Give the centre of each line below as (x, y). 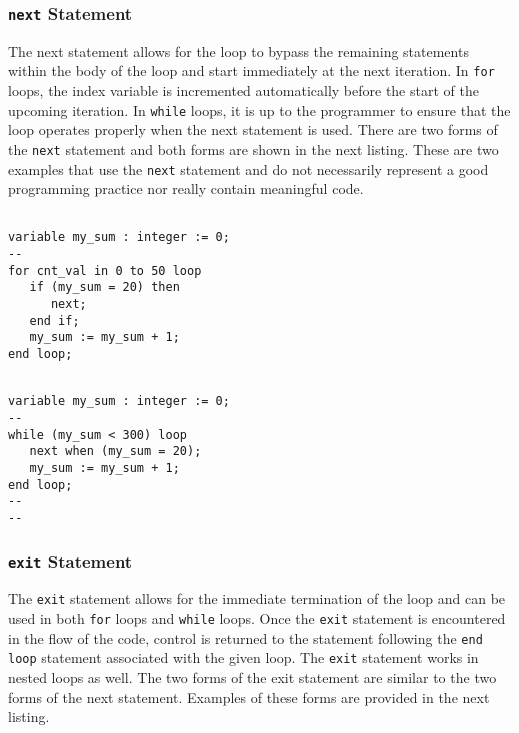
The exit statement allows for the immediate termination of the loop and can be (257, 598)
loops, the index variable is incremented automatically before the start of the (243, 90)
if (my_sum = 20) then (104, 287)
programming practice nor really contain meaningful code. (186, 188)
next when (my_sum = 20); (115, 451)
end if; (54, 320)
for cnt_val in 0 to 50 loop (105, 270)
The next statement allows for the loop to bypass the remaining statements (238, 50)
